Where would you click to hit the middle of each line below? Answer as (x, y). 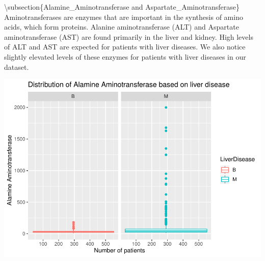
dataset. (17, 67)
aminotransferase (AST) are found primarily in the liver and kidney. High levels (129, 36)
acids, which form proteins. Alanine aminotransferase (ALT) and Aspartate (122, 27)
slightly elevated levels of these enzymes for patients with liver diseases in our (125, 56)
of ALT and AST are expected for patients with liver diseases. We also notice (125, 47)
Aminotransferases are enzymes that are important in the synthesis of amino (124, 17)
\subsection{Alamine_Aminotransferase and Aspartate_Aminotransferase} (122, 7)
